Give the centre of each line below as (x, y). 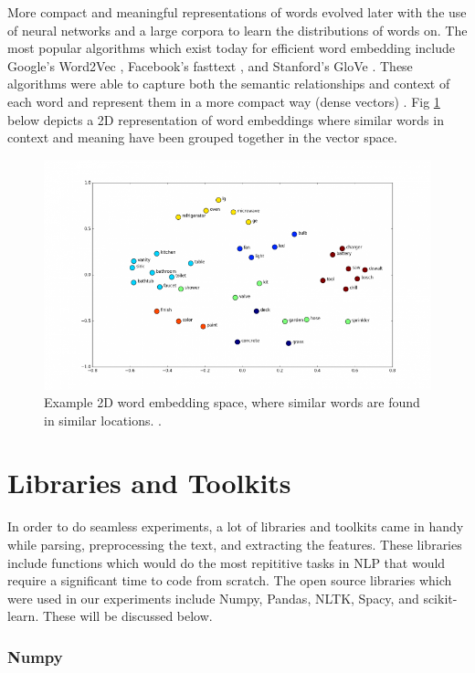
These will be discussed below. (127, 616)
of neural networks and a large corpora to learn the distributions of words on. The (237, 30)
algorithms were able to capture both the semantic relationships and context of (229, 84)
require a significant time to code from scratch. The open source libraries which (230, 580)
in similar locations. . (103, 420)
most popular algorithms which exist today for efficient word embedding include (232, 48)
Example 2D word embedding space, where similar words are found (232, 402)
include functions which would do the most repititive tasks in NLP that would (227, 562)
